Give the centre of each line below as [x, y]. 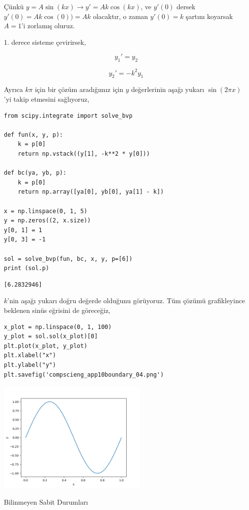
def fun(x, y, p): [33, 135]
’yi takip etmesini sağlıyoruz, [47, 99]
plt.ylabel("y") [30, 365]
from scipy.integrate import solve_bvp [68, 116]
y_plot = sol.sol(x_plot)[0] [51, 337]
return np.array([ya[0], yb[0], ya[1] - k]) [91, 192]
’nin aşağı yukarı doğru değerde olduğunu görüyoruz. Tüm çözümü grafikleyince [126, 301]
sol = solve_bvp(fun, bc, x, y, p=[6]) [68, 259]
